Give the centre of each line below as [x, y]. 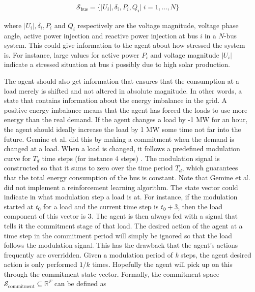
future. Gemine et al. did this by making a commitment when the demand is [119, 139]
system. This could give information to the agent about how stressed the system [125, 45]
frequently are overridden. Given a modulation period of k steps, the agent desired [128, 254]
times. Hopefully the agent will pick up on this [162, 264]
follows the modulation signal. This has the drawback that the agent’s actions [121, 245]
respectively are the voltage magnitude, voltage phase [158, 25]
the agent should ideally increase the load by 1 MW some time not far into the [123, 129]
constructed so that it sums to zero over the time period [88, 168]
